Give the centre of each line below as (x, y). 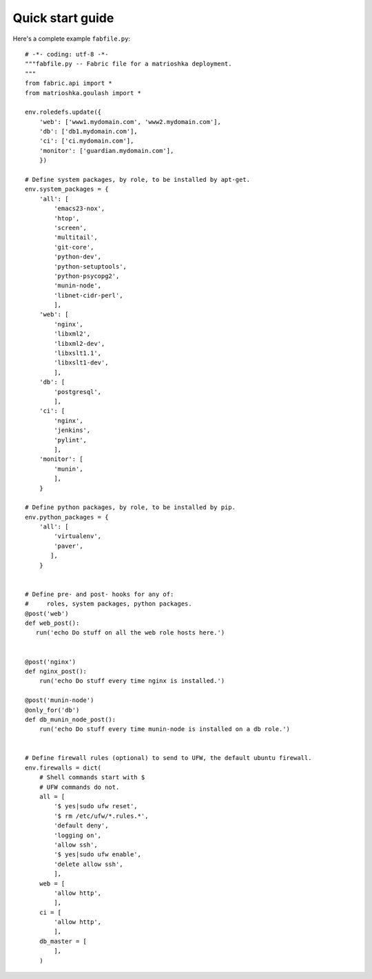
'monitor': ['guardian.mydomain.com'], (106, 151)
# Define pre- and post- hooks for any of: (100, 594)
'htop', (67, 218)
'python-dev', (78, 257)
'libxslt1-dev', (81, 363)
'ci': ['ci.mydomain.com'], (86, 141)
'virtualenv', (78, 536)
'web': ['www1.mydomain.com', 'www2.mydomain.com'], (130, 122)
